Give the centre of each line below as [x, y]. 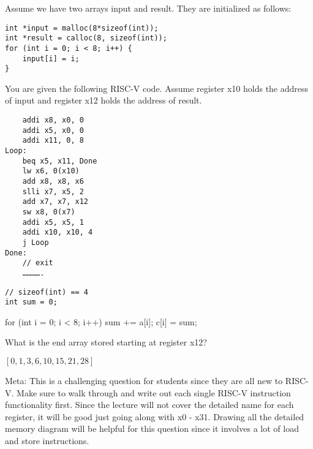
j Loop [36, 242]
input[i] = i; [51, 58]
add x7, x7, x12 [55, 202]
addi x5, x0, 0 [53, 130]
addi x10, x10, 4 [58, 232]
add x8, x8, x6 [53, 181]
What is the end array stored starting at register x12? [106, 342]
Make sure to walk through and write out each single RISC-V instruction [154, 392]
